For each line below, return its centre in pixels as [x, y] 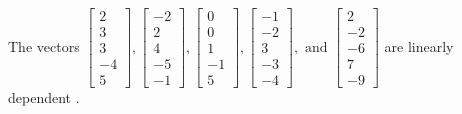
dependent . [44, 97]
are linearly [419, 45]
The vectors [44, 45]
